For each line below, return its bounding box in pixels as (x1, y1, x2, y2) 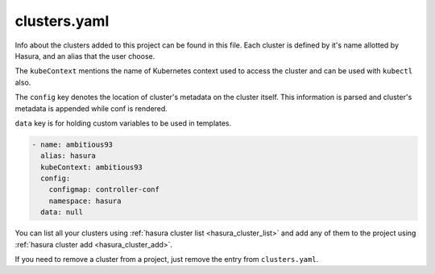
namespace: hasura (48, 196, 122, 205)
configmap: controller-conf (48, 185, 160, 194)
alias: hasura (40, 152, 97, 160)
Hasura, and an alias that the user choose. (14, 51, 155, 60)
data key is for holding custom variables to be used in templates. (14, 118, 232, 128)
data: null (40, 208, 84, 217)
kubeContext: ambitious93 (40, 162, 143, 172)
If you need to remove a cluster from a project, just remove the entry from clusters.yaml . (14, 254, 319, 264)
